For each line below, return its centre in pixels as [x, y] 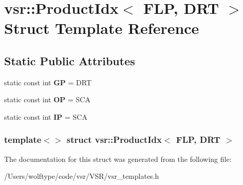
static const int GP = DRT [48, 82]
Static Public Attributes [70, 60]
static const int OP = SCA [47, 99]
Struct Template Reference [102, 28]
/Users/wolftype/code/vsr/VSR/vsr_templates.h [82, 176]
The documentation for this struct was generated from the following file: [118, 159]
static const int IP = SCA [46, 116]
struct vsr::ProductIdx [114, 140]
